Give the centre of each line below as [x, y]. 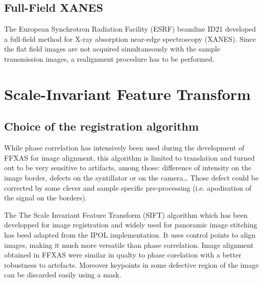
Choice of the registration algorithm [102, 126]
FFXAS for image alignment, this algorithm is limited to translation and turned [129, 157]
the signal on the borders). [46, 198]
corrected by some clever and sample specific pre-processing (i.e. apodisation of [128, 187]
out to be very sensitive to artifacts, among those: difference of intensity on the [128, 168]
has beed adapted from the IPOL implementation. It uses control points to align [130, 234]
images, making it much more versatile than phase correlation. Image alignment [129, 245]
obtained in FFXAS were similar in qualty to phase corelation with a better [123, 255]
